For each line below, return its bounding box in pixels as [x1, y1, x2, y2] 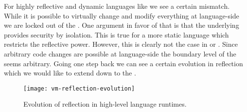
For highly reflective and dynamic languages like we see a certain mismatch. [4, 1, 230, 11]
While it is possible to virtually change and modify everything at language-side [4, 10, 239, 20]
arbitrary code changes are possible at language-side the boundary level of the [4, 48, 236, 58]
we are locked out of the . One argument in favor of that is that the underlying [4, 20, 239, 30]
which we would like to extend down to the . [4, 68, 136, 78]
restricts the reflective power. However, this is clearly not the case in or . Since [4, 39, 238, 49]
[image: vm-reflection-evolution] [23, 85, 135, 92]
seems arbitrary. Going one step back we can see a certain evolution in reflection [4, 58, 243, 68]
